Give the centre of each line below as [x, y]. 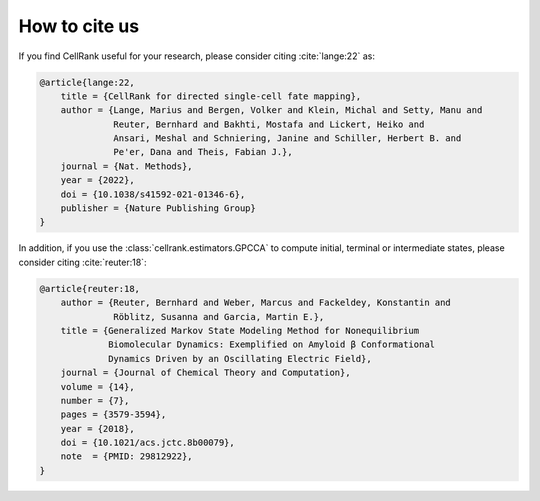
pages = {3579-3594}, [113, 414]
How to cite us [79, 26]
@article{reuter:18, [89, 288]
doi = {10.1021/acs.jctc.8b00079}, [147, 443]
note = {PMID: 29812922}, [127, 456]
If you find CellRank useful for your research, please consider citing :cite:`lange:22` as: [196, 56]
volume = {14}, [97, 386]
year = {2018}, [97, 428]
